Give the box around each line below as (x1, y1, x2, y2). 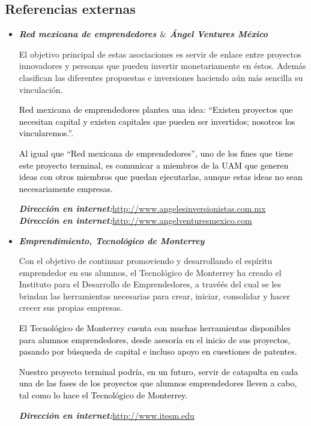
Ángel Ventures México (169, 28, 268, 40)
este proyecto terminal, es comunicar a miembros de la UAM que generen (19, 158, 289, 171)
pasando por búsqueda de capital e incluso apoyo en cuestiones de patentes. (19, 345, 297, 358)
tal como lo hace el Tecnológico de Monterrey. (19, 389, 188, 401)
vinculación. (19, 83, 63, 95)
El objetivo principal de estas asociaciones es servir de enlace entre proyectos (19, 47, 301, 60)
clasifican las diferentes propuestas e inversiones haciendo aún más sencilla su (19, 71, 303, 83)
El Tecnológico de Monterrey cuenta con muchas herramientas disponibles (19, 322, 291, 334)
